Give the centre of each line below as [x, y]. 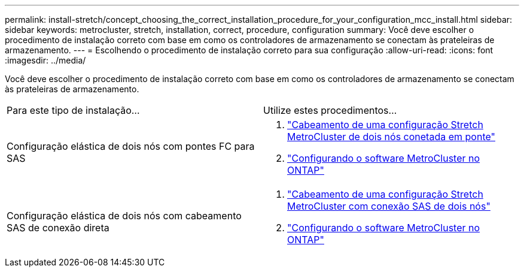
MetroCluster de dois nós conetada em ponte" [391, 137]
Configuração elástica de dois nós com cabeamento [124, 216]
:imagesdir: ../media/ [45, 60]
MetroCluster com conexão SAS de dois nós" [389, 206]
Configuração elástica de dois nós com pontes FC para [131, 146]
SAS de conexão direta [58, 228]
